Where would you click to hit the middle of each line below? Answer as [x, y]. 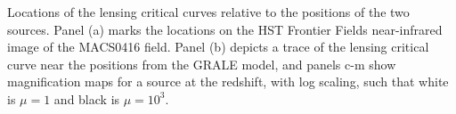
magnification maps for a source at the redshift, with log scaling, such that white [228, 81]
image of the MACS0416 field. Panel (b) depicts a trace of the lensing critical [218, 47]
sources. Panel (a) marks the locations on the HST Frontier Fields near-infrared [225, 29]
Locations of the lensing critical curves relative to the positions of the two [208, 12]
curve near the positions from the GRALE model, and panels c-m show [202, 64]
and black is [87, 98]
